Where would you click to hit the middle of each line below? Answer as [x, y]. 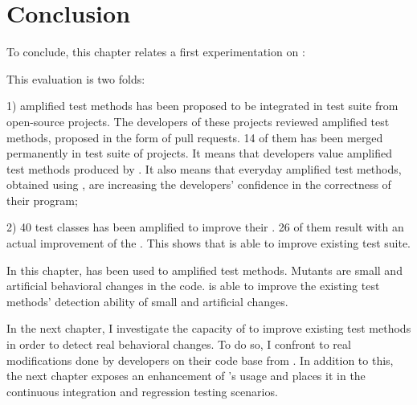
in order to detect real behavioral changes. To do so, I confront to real [179, 344]
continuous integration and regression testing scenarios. [142, 391]
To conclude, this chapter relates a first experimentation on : [156, 52]
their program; [42, 200]
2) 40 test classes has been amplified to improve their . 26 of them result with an [205, 227]
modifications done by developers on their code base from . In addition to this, [200, 360]
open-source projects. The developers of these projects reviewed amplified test [198, 121]
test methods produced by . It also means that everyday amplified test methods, [204, 168]
